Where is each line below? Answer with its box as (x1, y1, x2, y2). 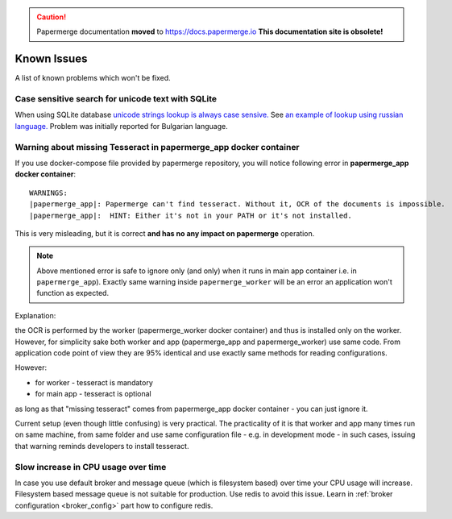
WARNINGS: (29, 188, 68, 197)
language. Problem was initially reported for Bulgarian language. (15, 121, 229, 131)
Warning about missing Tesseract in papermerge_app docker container (15, 141, 300, 152)
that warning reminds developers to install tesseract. (15, 441, 189, 450)
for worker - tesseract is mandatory (35, 377, 153, 387)
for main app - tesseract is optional (35, 389, 152, 399)
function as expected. (36, 289, 109, 298)
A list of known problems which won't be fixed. (15, 73, 171, 83)
